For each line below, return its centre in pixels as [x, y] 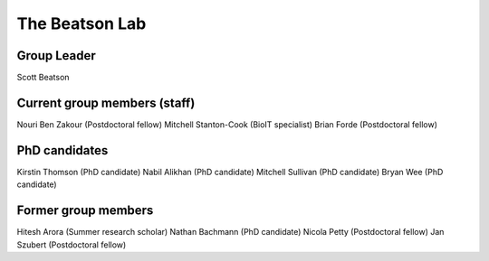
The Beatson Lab [81, 23]
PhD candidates [62, 150]
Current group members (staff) [106, 103]
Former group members [85, 211]
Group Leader [57, 56]
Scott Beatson [43, 78]
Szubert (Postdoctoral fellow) [72, 245]
